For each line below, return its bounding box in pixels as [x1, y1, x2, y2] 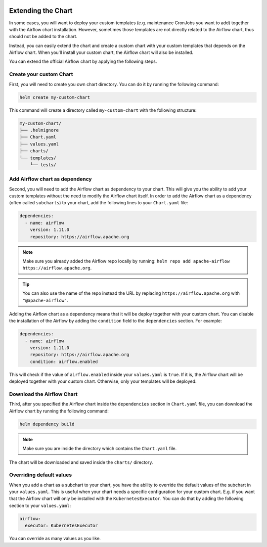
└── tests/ [30, 162, 56, 168]
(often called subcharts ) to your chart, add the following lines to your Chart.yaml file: [9, 200, 188, 206]
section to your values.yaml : [9, 502, 71, 508]
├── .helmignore [19, 127, 59, 133]
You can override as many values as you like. [9, 536, 101, 542]
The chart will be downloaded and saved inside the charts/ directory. [9, 459, 153, 465]
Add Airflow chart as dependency [9, 176, 92, 182]
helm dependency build [19, 421, 75, 427]
